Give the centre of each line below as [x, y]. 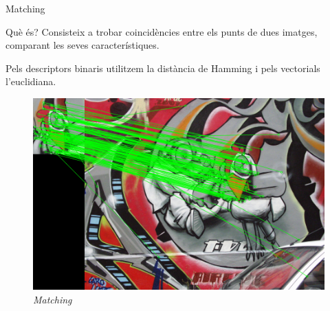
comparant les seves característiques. [82, 45]
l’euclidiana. [31, 81]
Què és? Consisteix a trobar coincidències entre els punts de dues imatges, [162, 31]
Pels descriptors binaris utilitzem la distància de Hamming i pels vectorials [163, 68]
